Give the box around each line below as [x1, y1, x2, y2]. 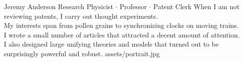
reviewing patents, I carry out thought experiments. [4, 11, 158, 21]
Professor [120, 1, 147, 11]
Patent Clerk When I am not [153, 1, 240, 11]
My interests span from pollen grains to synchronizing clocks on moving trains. [4, 20, 239, 30]
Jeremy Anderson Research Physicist [4, 1, 113, 11]
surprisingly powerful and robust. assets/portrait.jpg [4, 48, 160, 58]
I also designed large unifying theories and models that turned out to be [4, 39, 219, 49]
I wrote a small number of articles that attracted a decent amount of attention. [4, 29, 240, 39]
